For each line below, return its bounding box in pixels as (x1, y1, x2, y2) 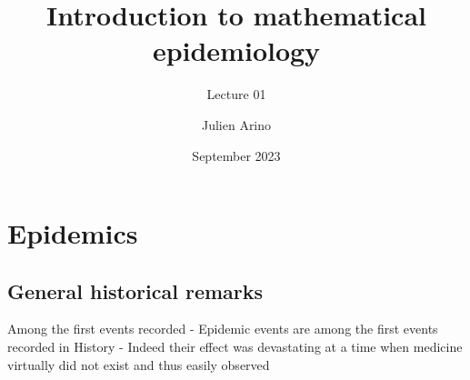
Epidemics (7, 215, 138, 252)
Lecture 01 (206, 85, 266, 104)
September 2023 (192, 145, 281, 165)
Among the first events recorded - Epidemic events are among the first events (7, 319, 438, 338)
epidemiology (152, 32, 321, 69)
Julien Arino (201, 115, 272, 134)
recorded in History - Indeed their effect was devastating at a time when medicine (7, 337, 463, 356)
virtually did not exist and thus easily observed (7, 355, 270, 374)
